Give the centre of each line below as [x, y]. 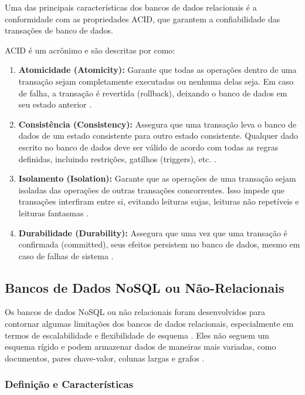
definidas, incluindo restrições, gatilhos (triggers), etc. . [117, 158]
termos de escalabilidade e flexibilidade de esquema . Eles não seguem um [137, 335]
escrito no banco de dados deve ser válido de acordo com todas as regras [148, 147]
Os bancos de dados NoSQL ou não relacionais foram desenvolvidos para [135, 312]
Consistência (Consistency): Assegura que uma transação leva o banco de [157, 124]
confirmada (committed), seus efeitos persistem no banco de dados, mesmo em [159, 244]
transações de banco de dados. [59, 30]
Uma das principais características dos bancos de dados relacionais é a [131, 7]
